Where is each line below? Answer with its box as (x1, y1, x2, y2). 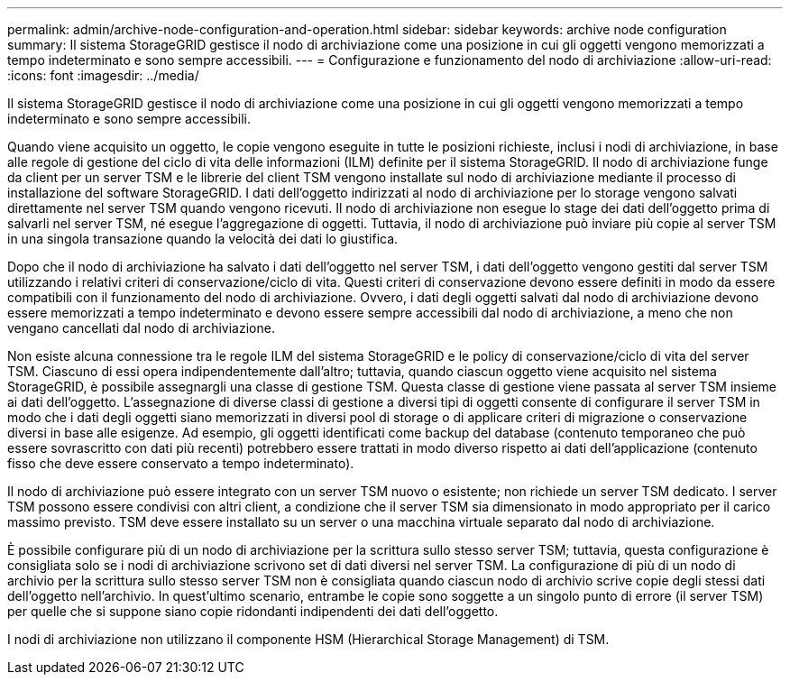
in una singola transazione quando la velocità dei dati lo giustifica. (7, 231, 399, 246)
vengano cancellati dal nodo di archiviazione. (7, 320, 275, 336)
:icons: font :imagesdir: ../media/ (7, 68, 199, 83)
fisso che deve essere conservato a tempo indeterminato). (7, 456, 354, 471)
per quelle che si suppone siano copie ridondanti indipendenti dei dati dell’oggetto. (7, 604, 499, 619)
